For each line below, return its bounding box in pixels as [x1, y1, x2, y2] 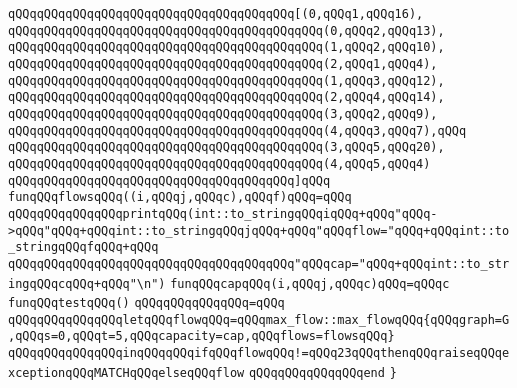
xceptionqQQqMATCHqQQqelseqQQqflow [8, 365, 245, 380]
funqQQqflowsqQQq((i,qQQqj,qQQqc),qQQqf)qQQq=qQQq [8, 190, 352, 205]
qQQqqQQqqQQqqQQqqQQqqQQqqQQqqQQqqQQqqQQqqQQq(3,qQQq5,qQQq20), [8, 140, 445, 155]
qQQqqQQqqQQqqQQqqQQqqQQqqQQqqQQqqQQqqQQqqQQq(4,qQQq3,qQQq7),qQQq [8, 123, 467, 138]
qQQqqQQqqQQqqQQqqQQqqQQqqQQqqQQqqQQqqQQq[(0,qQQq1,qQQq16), [8, 7, 424, 21]
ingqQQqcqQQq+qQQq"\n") [8, 276, 166, 291]
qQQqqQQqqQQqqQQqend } [248, 365, 397, 380]
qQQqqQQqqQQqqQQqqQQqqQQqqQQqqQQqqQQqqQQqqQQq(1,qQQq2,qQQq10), [8, 40, 445, 55]
